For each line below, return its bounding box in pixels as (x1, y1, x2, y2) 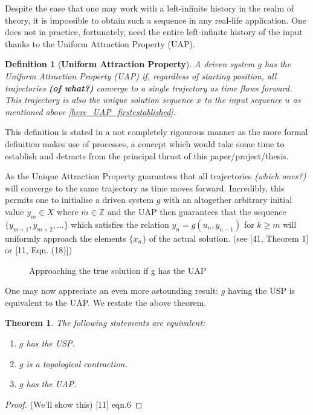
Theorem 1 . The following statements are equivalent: (5, 316, 205, 329)
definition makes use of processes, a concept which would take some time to (5, 137, 285, 150)
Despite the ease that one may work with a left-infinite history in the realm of (5, 2, 294, 14)
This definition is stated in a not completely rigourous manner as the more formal (5, 125, 308, 138)
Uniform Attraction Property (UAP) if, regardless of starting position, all (5, 69, 277, 82)
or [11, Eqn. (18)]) (5, 244, 73, 256)
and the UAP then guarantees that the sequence (107, 205, 286, 217)
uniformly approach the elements (5, 231, 126, 244)
